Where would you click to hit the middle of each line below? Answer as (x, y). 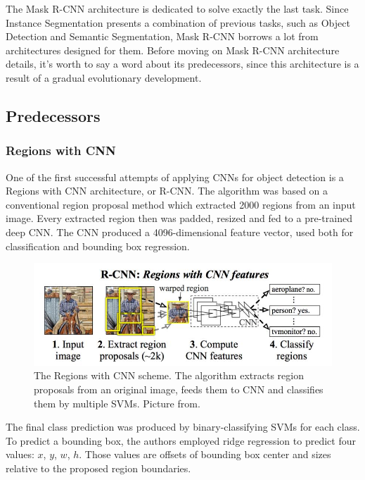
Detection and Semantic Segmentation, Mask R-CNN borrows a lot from (162, 36)
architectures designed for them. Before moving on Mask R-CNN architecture (173, 50)
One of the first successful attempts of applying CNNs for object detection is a (175, 177)
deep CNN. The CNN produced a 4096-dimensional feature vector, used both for (180, 232)
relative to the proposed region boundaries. (98, 468)
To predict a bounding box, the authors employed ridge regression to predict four (181, 440)
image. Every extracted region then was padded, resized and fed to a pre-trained (179, 218)
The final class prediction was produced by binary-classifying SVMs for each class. (183, 427)
